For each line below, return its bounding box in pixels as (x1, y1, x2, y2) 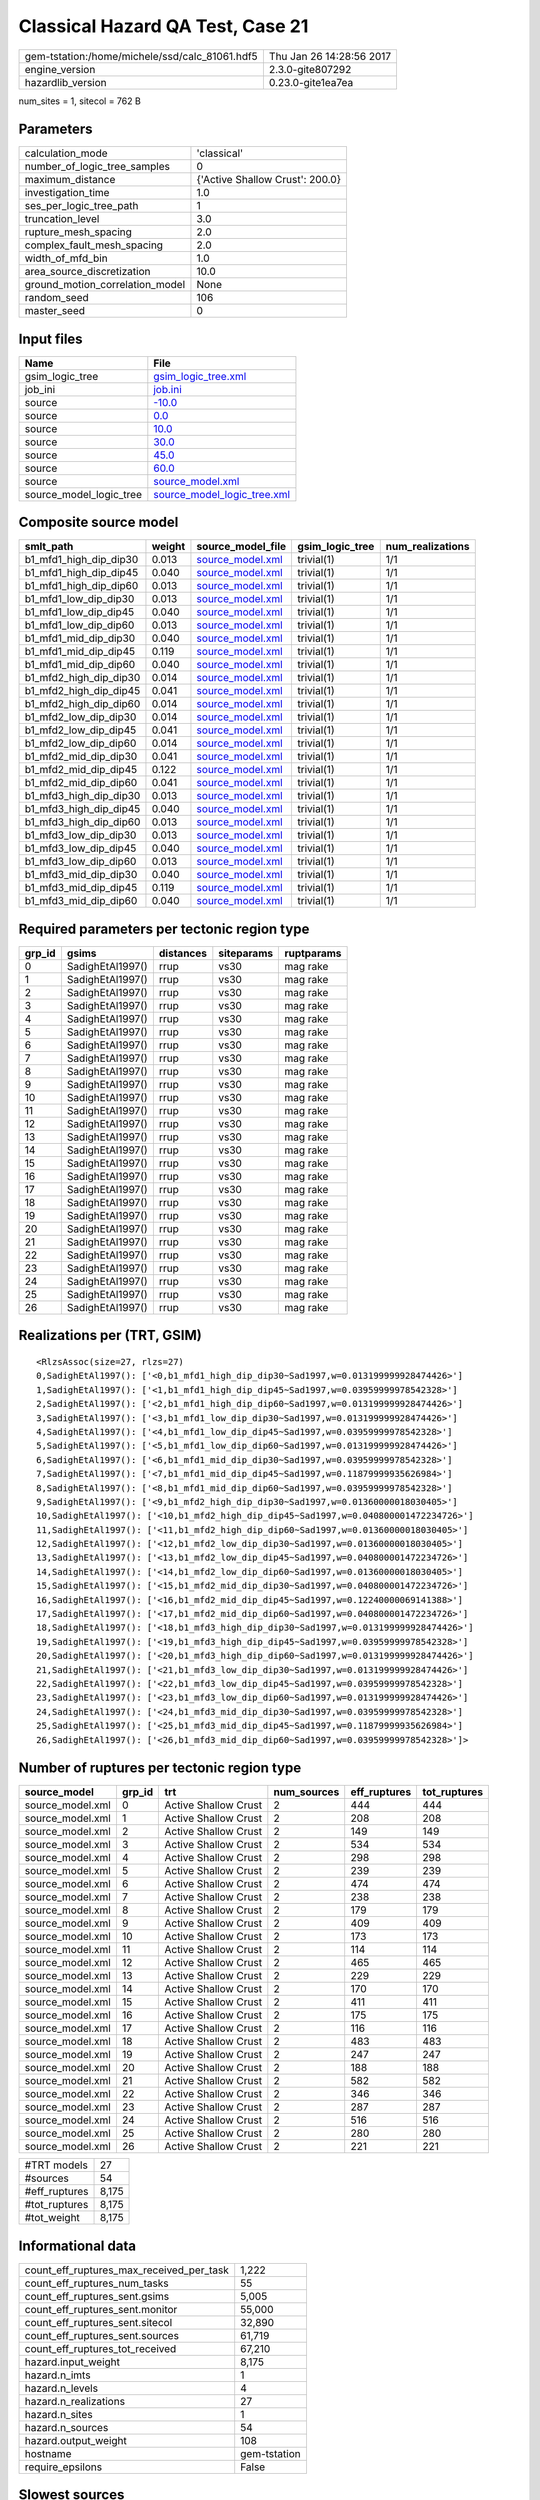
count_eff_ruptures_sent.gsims (24, 2289, 170, 2303)
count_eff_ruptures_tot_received (24, 2341, 177, 2355)
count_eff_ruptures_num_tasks (24, 2276, 169, 2290)
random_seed (24, 291, 89, 305)
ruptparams (284, 946, 342, 960)
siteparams (218, 946, 274, 960)
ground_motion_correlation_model (24, 278, 186, 292)
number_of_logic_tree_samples (24, 160, 170, 174)
